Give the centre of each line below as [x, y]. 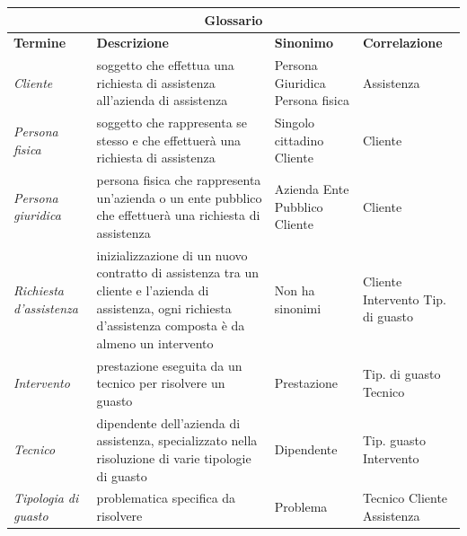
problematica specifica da [166, 498]
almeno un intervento [155, 343]
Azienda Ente [312, 189]
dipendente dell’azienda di [168, 422]
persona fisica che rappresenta [179, 180]
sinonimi [298, 308]
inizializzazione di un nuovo [172, 255]
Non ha [295, 290]
